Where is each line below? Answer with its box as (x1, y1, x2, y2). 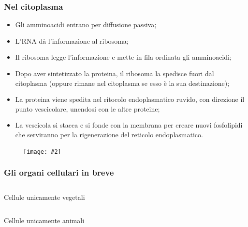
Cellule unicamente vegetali (4, 192, 85, 202)
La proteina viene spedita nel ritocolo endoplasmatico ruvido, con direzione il (15, 94, 245, 104)
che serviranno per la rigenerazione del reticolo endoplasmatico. (15, 129, 203, 139)
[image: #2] (23, 148, 61, 155)
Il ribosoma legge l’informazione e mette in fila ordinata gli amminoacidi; (15, 52, 232, 62)
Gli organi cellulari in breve (4, 166, 114, 178)
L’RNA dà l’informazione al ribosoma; (15, 35, 129, 46)
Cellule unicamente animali (4, 215, 85, 226)
